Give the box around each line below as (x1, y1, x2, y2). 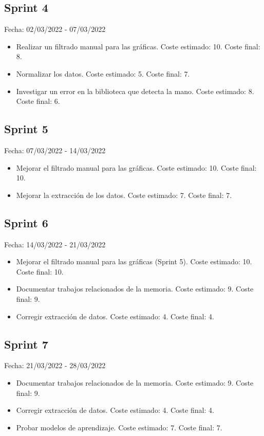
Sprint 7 (4, 336, 48, 352)
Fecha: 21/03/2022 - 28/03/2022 (4, 360, 106, 371)
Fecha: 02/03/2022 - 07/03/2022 (4, 24, 106, 34)
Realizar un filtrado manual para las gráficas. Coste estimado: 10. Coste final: (16, 41, 260, 51)
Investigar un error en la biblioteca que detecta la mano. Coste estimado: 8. (16, 85, 254, 96)
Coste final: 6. (16, 96, 60, 106)
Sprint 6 (4, 214, 48, 230)
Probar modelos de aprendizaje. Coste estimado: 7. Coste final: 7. (16, 422, 222, 432)
